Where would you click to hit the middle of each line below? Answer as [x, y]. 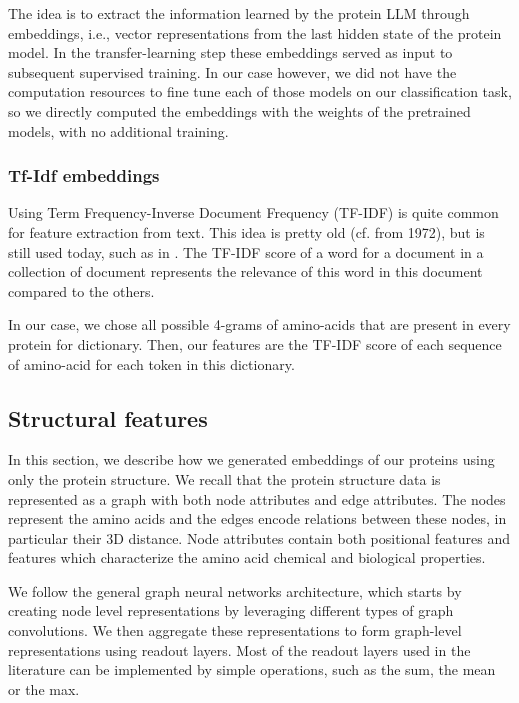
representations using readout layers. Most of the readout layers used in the [239, 649]
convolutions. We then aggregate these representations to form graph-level [235, 630]
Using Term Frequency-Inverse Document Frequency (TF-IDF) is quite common [253, 212]
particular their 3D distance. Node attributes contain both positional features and [259, 537]
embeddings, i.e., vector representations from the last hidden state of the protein [255, 32]
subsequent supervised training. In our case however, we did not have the [232, 71]
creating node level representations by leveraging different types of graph [231, 610]
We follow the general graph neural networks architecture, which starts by [235, 590]
